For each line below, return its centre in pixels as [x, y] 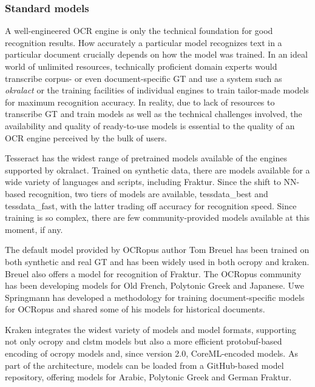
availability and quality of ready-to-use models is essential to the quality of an [150, 125]
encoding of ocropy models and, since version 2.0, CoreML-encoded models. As [151, 353]
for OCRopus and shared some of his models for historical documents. [135, 309]
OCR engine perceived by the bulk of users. [86, 137]
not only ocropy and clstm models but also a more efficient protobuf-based [144, 341]
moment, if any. [34, 229]
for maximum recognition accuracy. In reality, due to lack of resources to [140, 102]
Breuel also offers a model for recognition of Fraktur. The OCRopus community [153, 273]
